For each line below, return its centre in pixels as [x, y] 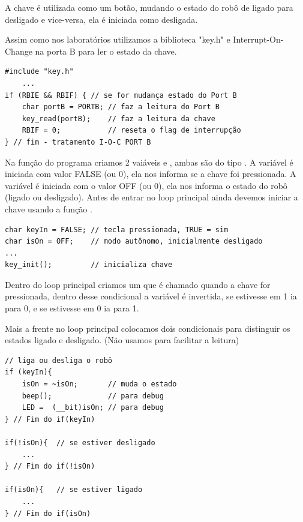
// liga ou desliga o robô [58, 360]
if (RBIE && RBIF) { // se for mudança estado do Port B [121, 95]
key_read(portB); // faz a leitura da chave [118, 118]
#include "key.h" [39, 72]
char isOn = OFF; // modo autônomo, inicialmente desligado [134, 241]
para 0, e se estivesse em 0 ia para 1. [72, 308]
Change [19, 51]
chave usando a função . [49, 208]
